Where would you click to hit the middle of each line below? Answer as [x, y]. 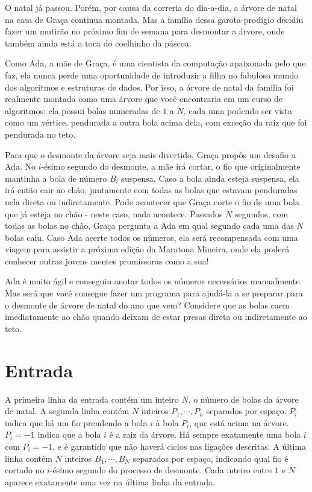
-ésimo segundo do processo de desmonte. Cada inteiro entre [161, 470]
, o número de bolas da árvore [243, 399]
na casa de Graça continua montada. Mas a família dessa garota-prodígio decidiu [154, 19]
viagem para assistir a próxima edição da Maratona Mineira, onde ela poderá [147, 249]
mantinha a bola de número [56, 178]
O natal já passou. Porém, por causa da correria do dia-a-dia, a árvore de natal [151, 7]
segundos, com [262, 213]
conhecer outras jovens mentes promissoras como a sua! [107, 260]
